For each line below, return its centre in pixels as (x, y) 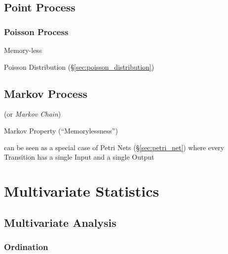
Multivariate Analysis (60, 222)
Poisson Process (36, 31)
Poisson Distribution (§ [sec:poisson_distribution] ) (79, 66)
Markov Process (46, 93)
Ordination (26, 246)
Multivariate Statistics (82, 190)
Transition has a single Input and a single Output (79, 157)
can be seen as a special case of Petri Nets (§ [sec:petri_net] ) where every (114, 147)
